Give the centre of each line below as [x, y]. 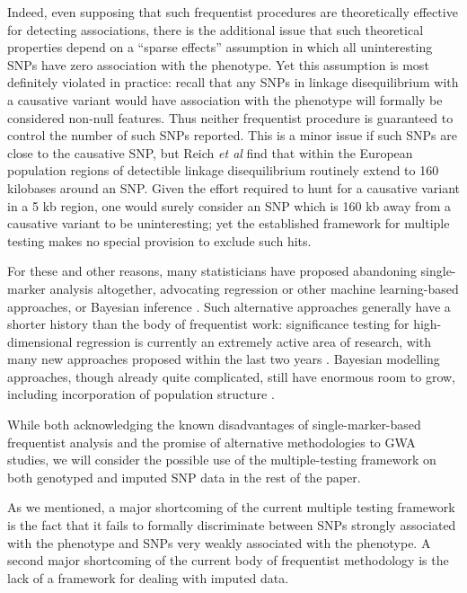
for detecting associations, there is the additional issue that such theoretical [216, 29]
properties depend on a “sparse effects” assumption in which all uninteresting [220, 47]
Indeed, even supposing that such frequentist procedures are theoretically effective [233, 12]
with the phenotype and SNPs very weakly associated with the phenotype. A [219, 542]
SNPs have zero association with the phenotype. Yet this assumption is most [218, 64]
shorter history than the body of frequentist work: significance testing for [208, 324]
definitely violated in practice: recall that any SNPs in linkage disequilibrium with [233, 82]
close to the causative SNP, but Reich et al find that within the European [210, 152]
